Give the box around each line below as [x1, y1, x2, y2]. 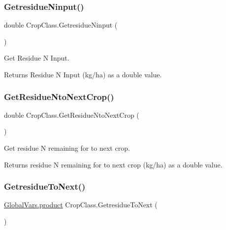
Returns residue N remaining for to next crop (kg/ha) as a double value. [4, 159, 223, 169]
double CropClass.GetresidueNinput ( [4, 20, 118, 30]
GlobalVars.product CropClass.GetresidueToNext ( [4, 199, 158, 210]
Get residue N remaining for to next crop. [4, 143, 130, 153]
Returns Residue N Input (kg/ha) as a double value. [4, 69, 162, 79]
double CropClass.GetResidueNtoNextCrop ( [4, 109, 139, 120]
